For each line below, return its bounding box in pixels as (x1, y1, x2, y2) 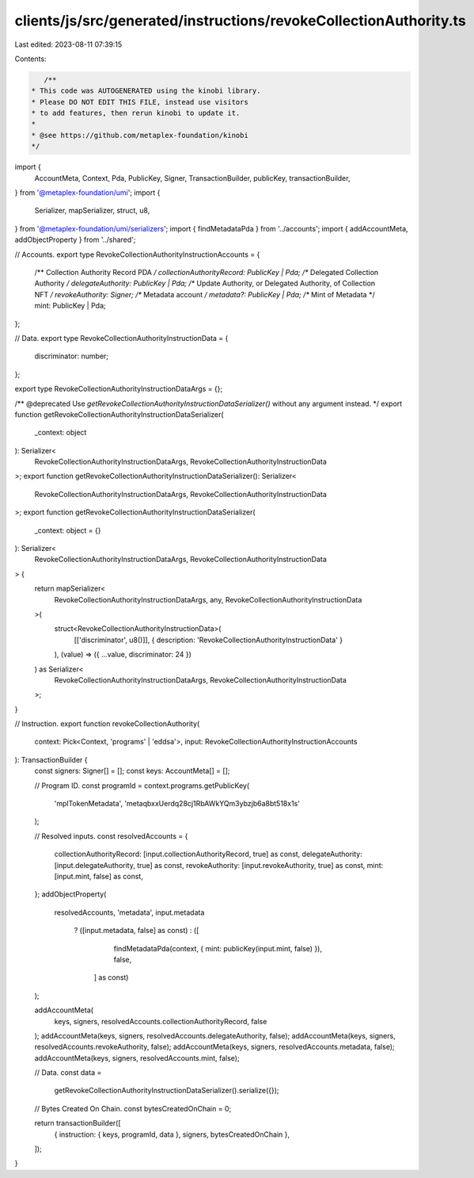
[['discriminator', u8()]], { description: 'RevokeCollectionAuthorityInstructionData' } (74, 635, 343, 644)
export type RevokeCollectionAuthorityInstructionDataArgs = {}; (14, 384, 223, 394)
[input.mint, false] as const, (54, 872, 144, 881)
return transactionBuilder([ (34, 1119, 122, 1128)
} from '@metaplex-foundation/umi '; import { (14, 188, 161, 197)
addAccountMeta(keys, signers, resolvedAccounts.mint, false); (34, 1053, 241, 1062)
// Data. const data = (34, 1068, 102, 1077)
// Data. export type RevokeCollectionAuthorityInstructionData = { (14, 333, 229, 342)
